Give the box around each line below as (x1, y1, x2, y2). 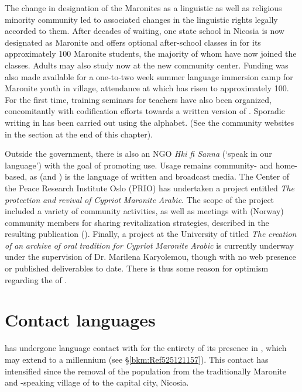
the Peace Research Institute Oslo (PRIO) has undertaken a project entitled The (5, 181, 294, 194)
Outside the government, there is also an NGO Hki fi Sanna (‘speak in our (5, 147, 272, 160)
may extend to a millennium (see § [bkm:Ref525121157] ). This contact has (5, 353, 269, 365)
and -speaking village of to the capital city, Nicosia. (5, 376, 189, 388)
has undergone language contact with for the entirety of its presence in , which (5, 342, 287, 354)
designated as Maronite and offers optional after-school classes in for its (5, 36, 261, 48)
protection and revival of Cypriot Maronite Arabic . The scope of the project (5, 193, 274, 205)
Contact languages (5, 308, 156, 332)
